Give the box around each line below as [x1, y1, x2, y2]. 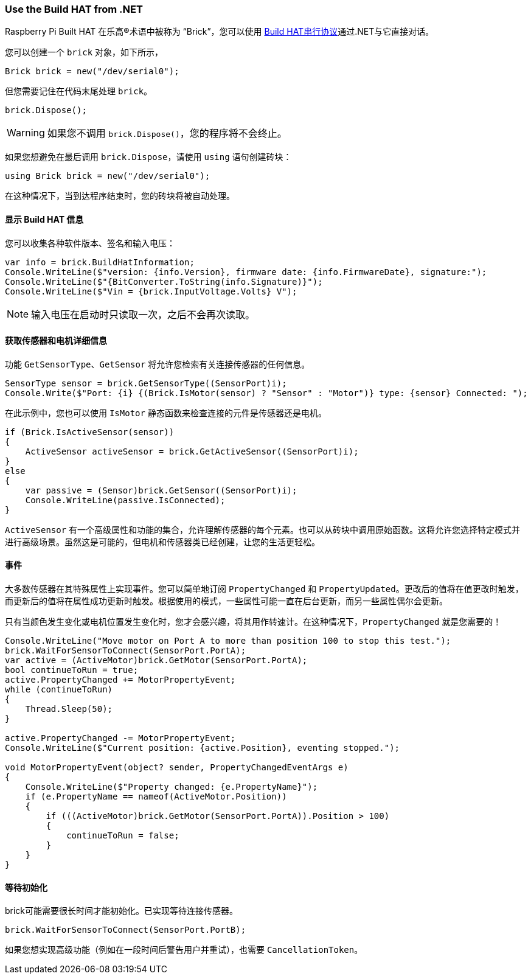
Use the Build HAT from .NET [5, 3, 143, 15]
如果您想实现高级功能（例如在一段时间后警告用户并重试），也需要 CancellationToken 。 [5, 944, 363, 955]
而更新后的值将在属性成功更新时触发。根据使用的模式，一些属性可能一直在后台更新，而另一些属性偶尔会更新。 [5, 596, 448, 607]
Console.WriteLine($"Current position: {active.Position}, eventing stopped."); [5, 743, 400, 753]
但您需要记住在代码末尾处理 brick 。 [5, 86, 153, 97]
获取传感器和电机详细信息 [5, 335, 107, 346]
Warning [7, 127, 45, 139]
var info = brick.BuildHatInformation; [5, 257, 195, 267]
